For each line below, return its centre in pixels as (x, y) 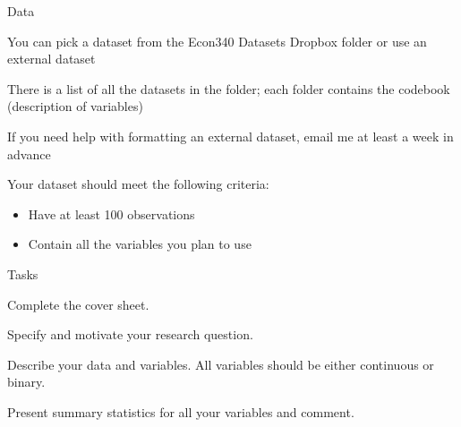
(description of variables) (75, 106)
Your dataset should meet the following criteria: (138, 184)
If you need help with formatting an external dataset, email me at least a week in (230, 136)
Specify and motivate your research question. (130, 334)
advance (29, 154)
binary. (26, 382)
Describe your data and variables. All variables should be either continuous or (221, 364)
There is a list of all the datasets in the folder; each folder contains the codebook (229, 88)
